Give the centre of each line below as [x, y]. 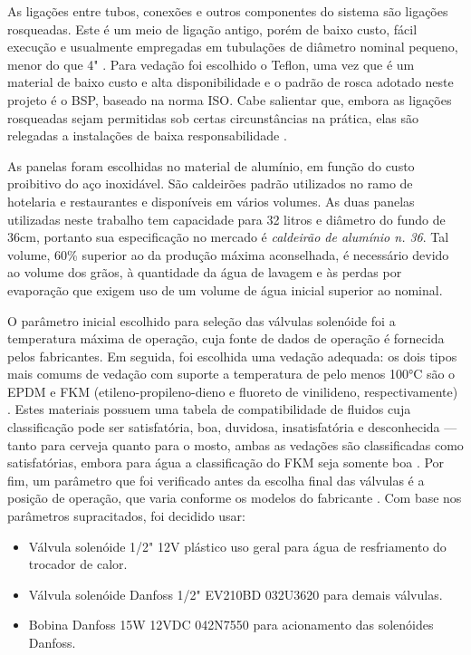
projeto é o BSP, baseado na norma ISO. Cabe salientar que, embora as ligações [230, 99]
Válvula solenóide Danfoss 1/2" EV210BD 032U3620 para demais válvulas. [235, 594]
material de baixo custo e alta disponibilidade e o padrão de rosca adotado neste [231, 82]
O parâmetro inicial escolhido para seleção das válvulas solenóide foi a [202, 320]
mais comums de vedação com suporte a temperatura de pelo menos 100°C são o [231, 374]
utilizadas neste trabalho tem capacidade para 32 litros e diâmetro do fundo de [226, 219]
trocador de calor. [78, 564]
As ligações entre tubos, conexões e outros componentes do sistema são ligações [228, 11]
